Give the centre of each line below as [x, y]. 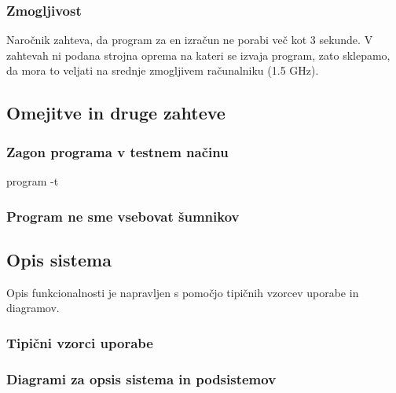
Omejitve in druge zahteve [116, 113]
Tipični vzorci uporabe [80, 342]
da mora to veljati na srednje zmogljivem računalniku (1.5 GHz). [163, 70]
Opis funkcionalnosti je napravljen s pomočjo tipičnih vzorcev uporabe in [183, 292]
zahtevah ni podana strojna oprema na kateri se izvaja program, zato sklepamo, [198, 55]
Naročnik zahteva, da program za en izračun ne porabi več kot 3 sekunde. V [190, 40]
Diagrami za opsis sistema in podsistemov [141, 378]
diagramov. [33, 308]
